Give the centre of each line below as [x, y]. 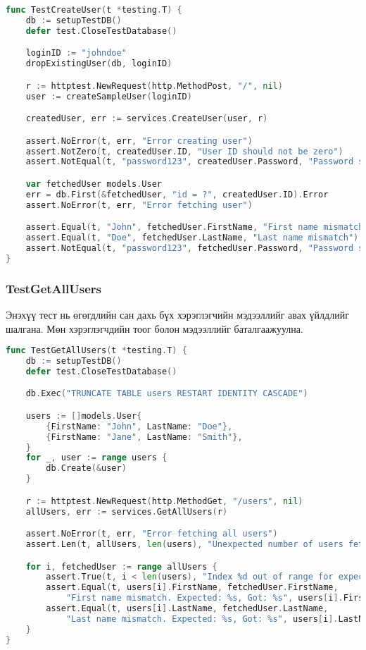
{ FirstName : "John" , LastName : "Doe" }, [139, 426]
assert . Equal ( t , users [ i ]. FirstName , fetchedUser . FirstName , [192, 588]
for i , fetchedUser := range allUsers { [121, 566]
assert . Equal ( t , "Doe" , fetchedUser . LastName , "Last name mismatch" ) [192, 238]
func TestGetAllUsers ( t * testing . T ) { [96, 351]
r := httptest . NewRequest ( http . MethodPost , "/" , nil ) [154, 86]
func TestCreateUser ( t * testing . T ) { [94, 10]
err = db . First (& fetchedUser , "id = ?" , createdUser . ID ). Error [177, 194]
